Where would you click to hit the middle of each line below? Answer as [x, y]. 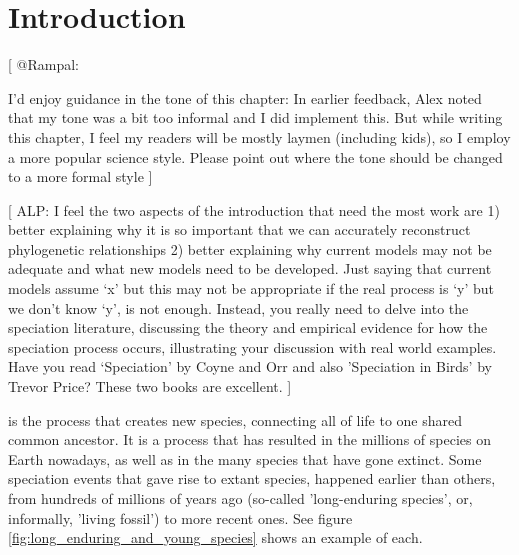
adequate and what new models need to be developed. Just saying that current [250, 268]
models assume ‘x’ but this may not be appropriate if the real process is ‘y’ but [251, 288]
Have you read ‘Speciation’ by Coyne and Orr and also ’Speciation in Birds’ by [250, 366]
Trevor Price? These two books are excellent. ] [150, 386]
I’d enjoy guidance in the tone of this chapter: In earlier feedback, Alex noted [245, 97]
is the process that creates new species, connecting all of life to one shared [235, 419]
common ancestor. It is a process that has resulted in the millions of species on [249, 439]
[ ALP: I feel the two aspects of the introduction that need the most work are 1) [254, 209]
